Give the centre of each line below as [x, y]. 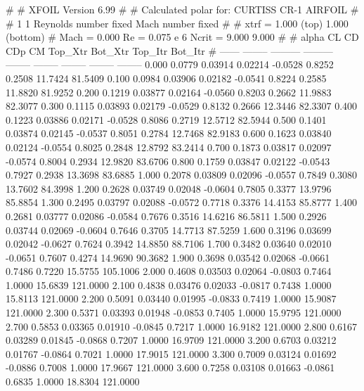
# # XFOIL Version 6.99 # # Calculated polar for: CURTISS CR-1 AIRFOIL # [182, 9]
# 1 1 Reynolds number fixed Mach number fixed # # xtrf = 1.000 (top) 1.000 [177, 23]
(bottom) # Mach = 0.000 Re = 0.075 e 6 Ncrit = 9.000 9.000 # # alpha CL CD [182, 37]
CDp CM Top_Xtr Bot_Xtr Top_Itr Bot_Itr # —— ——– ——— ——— [169, 50]
